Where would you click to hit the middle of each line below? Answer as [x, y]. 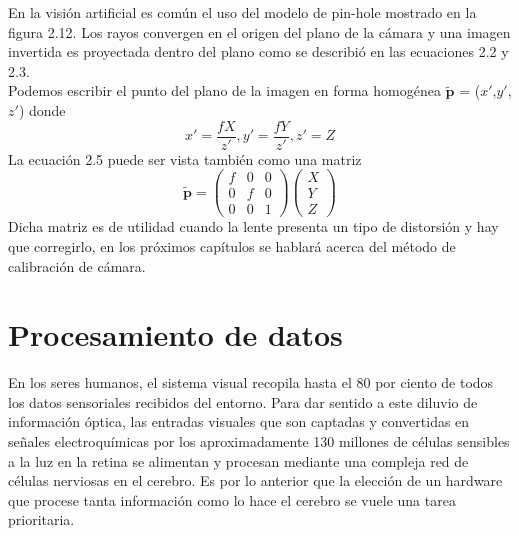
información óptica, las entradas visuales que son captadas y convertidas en [239, 421]
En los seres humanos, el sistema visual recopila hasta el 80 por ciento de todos [251, 382]
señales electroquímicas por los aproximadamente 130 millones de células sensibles [259, 441]
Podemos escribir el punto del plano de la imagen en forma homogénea [224, 90]
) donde [42, 109]
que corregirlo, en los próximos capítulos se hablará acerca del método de [232, 245]
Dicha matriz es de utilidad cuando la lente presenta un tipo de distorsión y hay [253, 226]
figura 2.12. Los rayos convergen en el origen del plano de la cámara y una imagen [259, 31]
